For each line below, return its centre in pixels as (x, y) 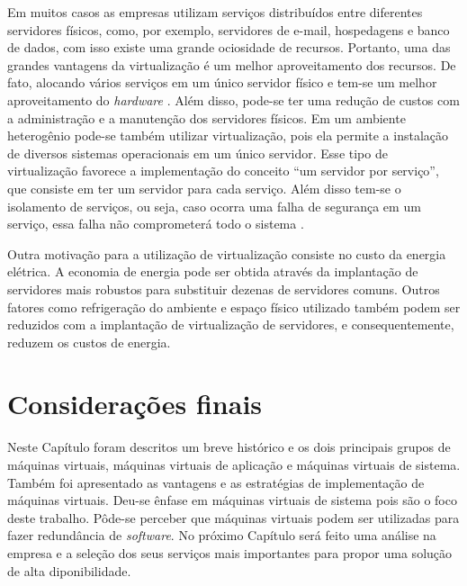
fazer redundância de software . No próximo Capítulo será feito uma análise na (222, 535)
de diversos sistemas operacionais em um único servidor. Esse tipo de (198, 153)
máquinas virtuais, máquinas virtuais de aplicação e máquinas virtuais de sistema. (234, 464)
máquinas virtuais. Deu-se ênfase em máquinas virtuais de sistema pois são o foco (232, 500)
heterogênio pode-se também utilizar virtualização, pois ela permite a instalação (228, 135)
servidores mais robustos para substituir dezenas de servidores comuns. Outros (224, 288)
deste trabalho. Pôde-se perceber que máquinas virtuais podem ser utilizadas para (233, 517)
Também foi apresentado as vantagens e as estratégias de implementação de (216, 482)
